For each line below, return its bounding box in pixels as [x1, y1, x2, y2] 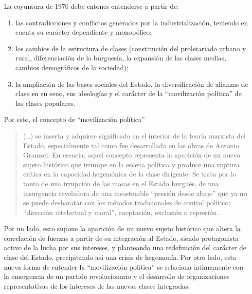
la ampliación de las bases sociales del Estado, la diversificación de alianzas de [15, 78, 248, 89]
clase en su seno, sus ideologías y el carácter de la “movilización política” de [15, 88, 242, 98]
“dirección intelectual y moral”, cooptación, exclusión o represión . [23, 207, 221, 217]
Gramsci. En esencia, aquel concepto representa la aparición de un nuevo [23, 150, 240, 160]
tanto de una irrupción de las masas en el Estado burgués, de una [23, 178, 219, 188]
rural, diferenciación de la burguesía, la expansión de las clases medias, [15, 53, 226, 63]
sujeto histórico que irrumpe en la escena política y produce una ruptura [23, 159, 240, 169]
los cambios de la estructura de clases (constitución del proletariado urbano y [15, 43, 246, 53]
